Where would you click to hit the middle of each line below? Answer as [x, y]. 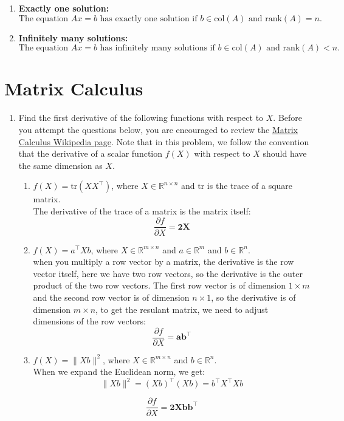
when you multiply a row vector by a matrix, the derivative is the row [163, 262]
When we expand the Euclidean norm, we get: [119, 371]
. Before [288, 118]
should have [285, 153]
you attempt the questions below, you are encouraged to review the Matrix [158, 129]
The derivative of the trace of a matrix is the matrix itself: [142, 211]
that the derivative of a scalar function [91, 153]
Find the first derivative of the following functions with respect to [141, 118]
